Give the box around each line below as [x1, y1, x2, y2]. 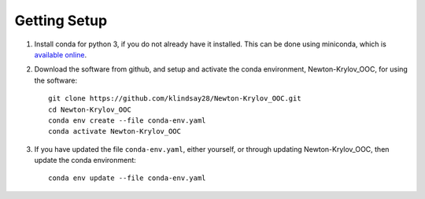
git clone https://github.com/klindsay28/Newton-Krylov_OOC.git [48, 94, 302, 103]
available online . [34, 50, 87, 59]
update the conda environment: [34, 156, 137, 165]
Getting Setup [14, 12, 108, 29]
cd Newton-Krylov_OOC [48, 105, 131, 114]
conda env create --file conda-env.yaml [48, 116, 206, 125]
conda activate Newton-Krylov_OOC [48, 127, 181, 136]
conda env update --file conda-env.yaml [48, 174, 206, 182]
